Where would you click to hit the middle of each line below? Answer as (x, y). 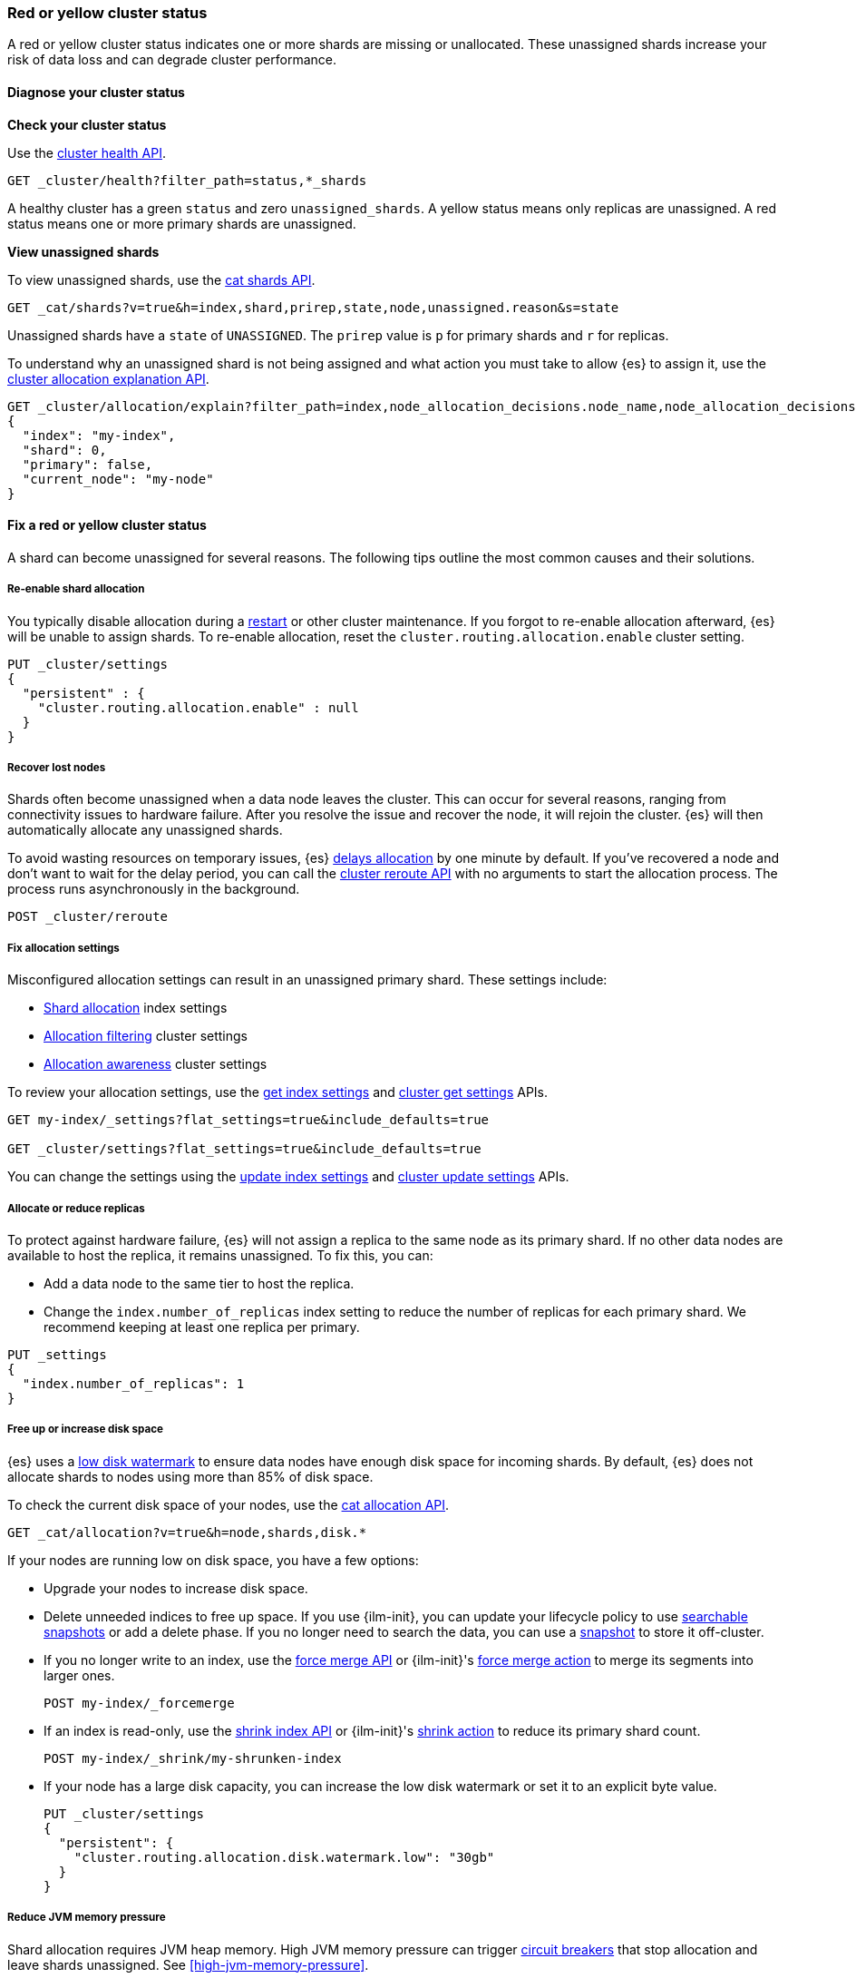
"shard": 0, (64, 450)
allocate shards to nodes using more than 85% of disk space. (190, 1476)
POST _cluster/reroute (88, 917)
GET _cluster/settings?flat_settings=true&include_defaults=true (244, 1149)
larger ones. (79, 1675)
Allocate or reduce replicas (76, 1208)
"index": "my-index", (99, 435)
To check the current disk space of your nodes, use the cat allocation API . (229, 1504)
